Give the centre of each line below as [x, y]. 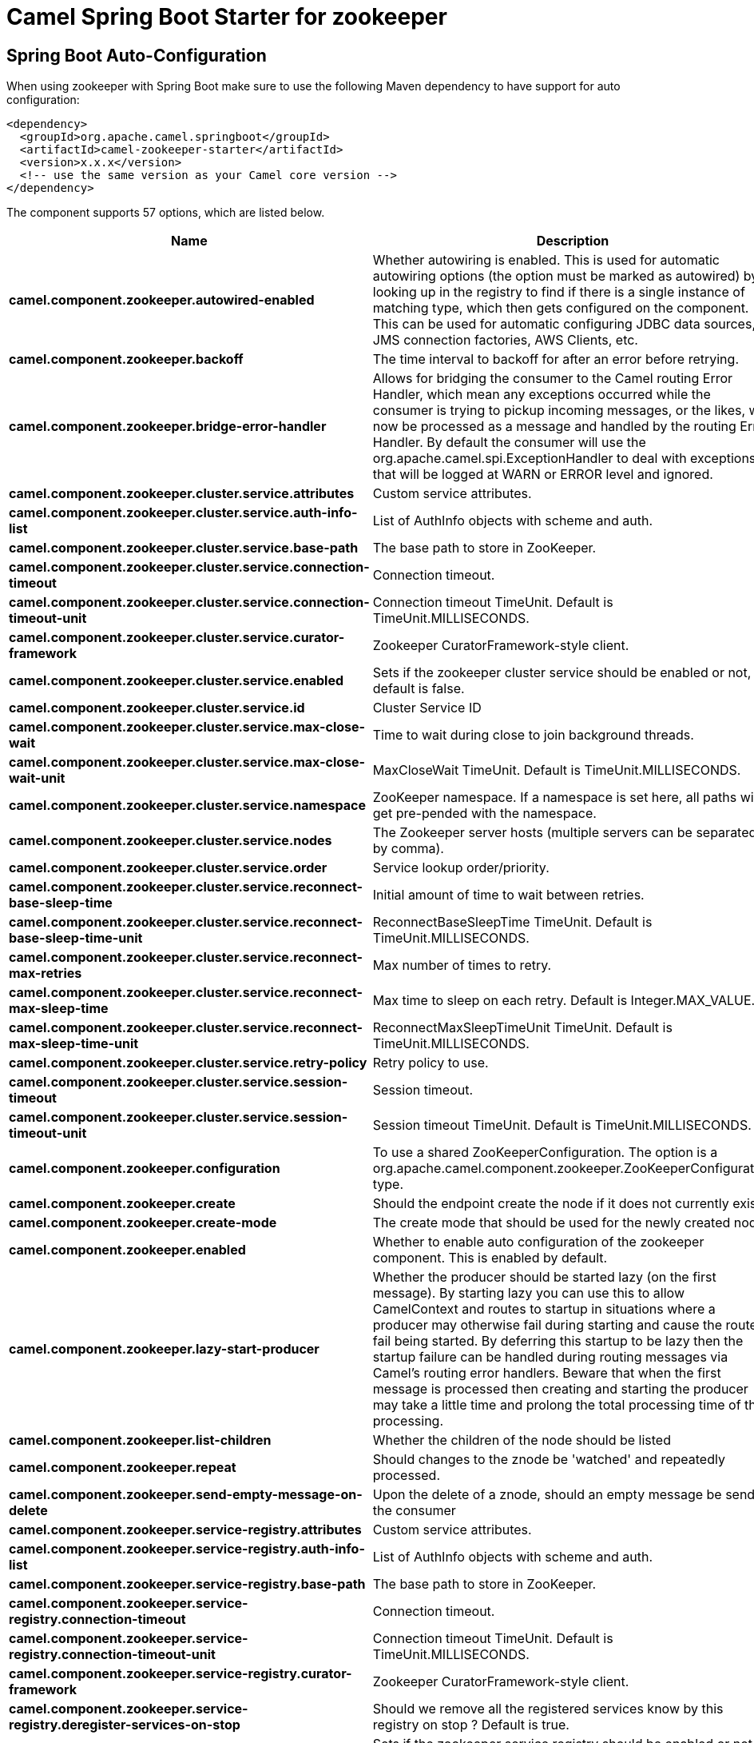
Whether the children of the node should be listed [522, 1440]
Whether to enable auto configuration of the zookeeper [538, 1242]
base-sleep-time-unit [76, 938]
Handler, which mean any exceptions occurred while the [542, 395]
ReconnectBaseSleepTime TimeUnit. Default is [512, 922]
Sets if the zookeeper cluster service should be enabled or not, [562, 673]
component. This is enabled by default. [490, 1258]
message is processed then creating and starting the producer [560, 1389]
